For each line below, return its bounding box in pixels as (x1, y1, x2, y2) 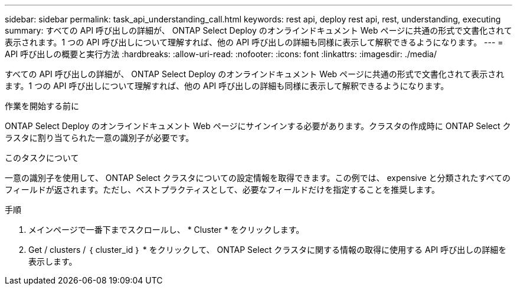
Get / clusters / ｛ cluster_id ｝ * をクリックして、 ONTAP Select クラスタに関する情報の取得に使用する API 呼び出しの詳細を (28, 245, 507, 255)
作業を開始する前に (5, 101, 79, 111)
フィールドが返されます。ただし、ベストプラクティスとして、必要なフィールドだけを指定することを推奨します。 (5, 184, 440, 195)
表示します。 (28, 256, 77, 266)
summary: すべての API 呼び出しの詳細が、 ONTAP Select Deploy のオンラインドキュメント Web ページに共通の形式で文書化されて (5, 25, 512, 35)
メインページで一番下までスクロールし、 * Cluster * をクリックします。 (28, 225, 305, 235)
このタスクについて (5, 153, 79, 163)
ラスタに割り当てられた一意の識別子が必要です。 (5, 133, 194, 143)
